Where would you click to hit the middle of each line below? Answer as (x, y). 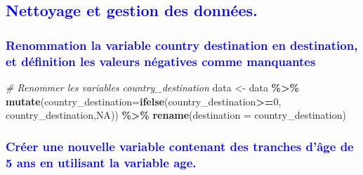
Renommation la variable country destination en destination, (182, 45)
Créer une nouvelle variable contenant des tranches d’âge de (180, 146)
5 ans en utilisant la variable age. (101, 162)
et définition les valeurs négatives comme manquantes (161, 61)
